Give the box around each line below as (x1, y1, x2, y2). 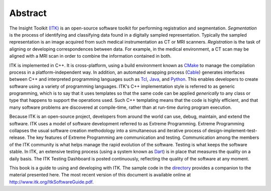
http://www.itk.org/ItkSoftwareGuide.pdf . (9, 178, 94, 185)
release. (9, 134, 26, 140)
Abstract (9, 8, 47, 19)
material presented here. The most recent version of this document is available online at (9, 172, 191, 178)
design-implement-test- (207, 128, 257, 134)
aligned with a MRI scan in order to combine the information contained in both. (9, 53, 172, 59)
